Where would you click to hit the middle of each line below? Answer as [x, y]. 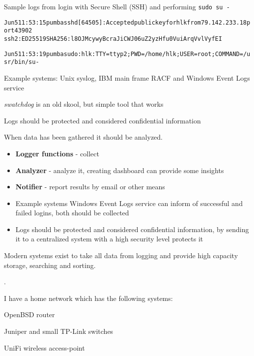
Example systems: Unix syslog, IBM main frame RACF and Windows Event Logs [127, 77]
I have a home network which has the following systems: [88, 298]
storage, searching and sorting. [50, 265]
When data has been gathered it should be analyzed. [83, 137]
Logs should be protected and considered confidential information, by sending [132, 229]
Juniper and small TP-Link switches [59, 331]
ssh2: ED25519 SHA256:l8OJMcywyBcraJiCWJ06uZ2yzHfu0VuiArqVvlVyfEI [113, 39]
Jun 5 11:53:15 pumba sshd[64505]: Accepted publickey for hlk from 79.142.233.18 [126, 22]
